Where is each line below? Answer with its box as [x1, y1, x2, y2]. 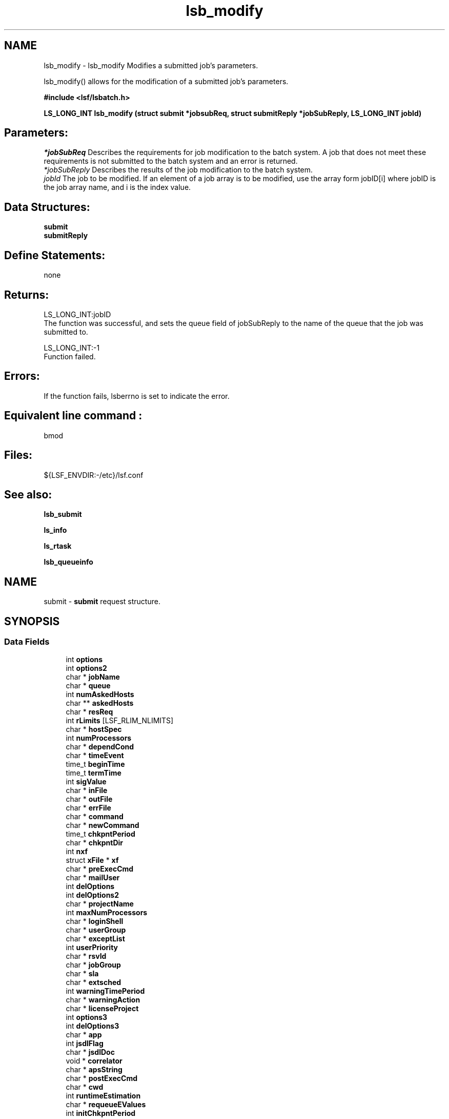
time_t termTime [66, 768, 121, 778]
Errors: [4, 370, 40, 383]
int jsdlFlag [66, 1039, 104, 1048]
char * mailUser [66, 873, 120, 882]
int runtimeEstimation [66, 1091, 141, 1101]
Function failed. [44, 352, 96, 361]
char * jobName [66, 672, 120, 682]
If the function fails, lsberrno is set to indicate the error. [44, 391, 230, 400]
